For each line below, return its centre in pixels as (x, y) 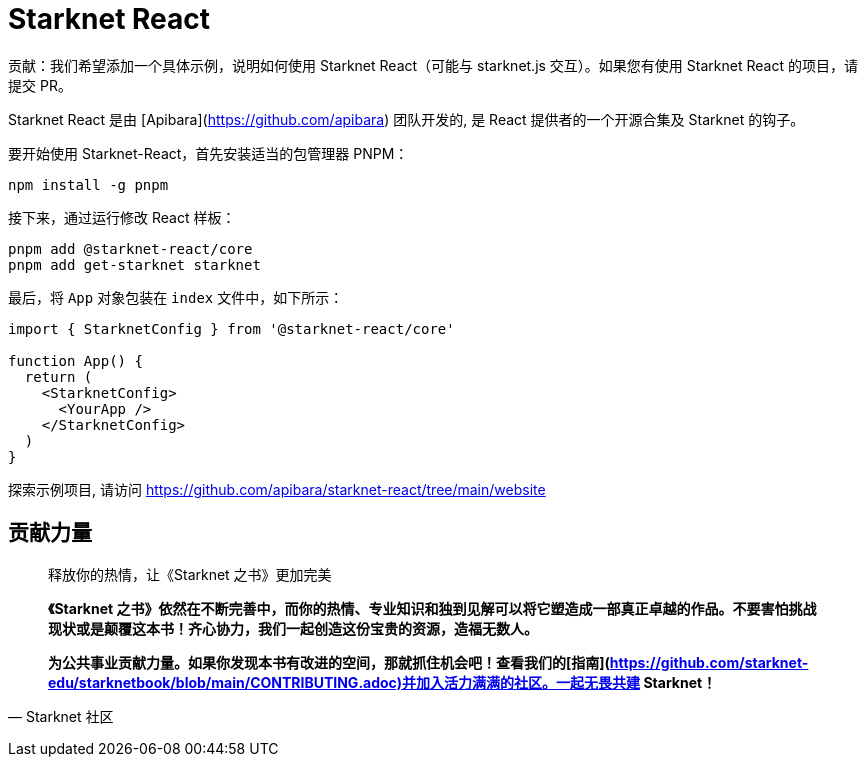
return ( (58, 376)
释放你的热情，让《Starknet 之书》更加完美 (190, 574)
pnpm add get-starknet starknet (134, 264)
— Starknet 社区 (61, 716)
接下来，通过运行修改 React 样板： (122, 217)
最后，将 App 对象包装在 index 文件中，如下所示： (176, 297)
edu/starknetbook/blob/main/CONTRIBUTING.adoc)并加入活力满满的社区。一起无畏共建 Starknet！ (382, 682)
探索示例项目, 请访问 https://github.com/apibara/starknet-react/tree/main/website (277, 489)
